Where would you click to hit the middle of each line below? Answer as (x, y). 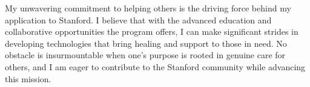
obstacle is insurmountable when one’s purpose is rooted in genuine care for (145, 55)
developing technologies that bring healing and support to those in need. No (146, 43)
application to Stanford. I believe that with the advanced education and (138, 19)
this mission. (28, 78)
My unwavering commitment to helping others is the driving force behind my (148, 8)
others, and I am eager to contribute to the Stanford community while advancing (155, 66)
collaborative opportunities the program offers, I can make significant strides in (152, 31)
